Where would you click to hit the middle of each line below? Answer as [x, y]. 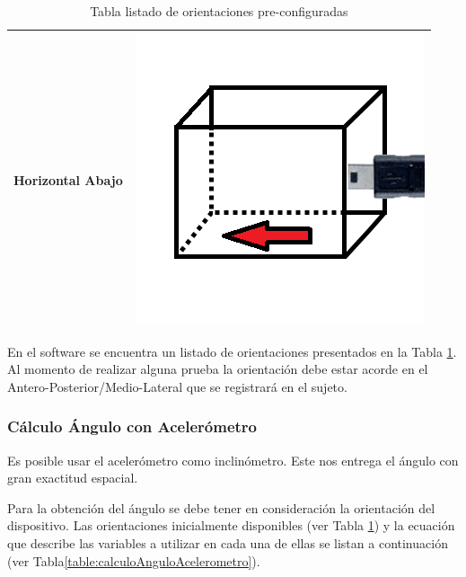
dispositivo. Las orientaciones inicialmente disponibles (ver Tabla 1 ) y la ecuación [231, 525]
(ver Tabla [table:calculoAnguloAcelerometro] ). [134, 560]
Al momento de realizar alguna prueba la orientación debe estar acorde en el [218, 369]
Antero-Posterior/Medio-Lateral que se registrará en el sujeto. [177, 386]
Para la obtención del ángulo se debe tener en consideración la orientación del [221, 507]
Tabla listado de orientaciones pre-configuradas [219, 11]
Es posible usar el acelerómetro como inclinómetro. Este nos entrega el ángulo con [233, 460]
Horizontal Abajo [68, 180]
